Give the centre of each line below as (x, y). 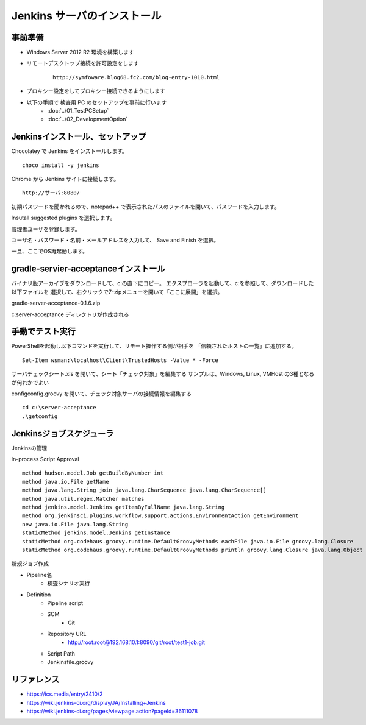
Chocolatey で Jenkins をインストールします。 (70, 151)
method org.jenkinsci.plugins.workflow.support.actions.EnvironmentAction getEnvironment (160, 516)
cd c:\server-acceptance (59, 408)
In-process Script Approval (45, 459)
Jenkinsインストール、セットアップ (79, 137)
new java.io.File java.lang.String (75, 524)
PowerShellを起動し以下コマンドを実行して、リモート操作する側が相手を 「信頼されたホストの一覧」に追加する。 (154, 346)
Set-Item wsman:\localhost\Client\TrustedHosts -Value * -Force (120, 360)
